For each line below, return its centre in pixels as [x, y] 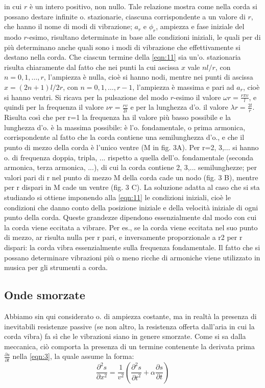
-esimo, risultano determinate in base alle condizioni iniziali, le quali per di [144, 37]
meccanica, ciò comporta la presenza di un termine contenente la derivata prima [130, 346]
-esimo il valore [197, 97]
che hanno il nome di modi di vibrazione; [68, 26]
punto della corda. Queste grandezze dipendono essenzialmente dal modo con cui [130, 217]
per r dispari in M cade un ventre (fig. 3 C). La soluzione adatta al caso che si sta [132, 187]
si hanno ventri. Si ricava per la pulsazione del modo [86, 97]
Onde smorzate [45, 295]
